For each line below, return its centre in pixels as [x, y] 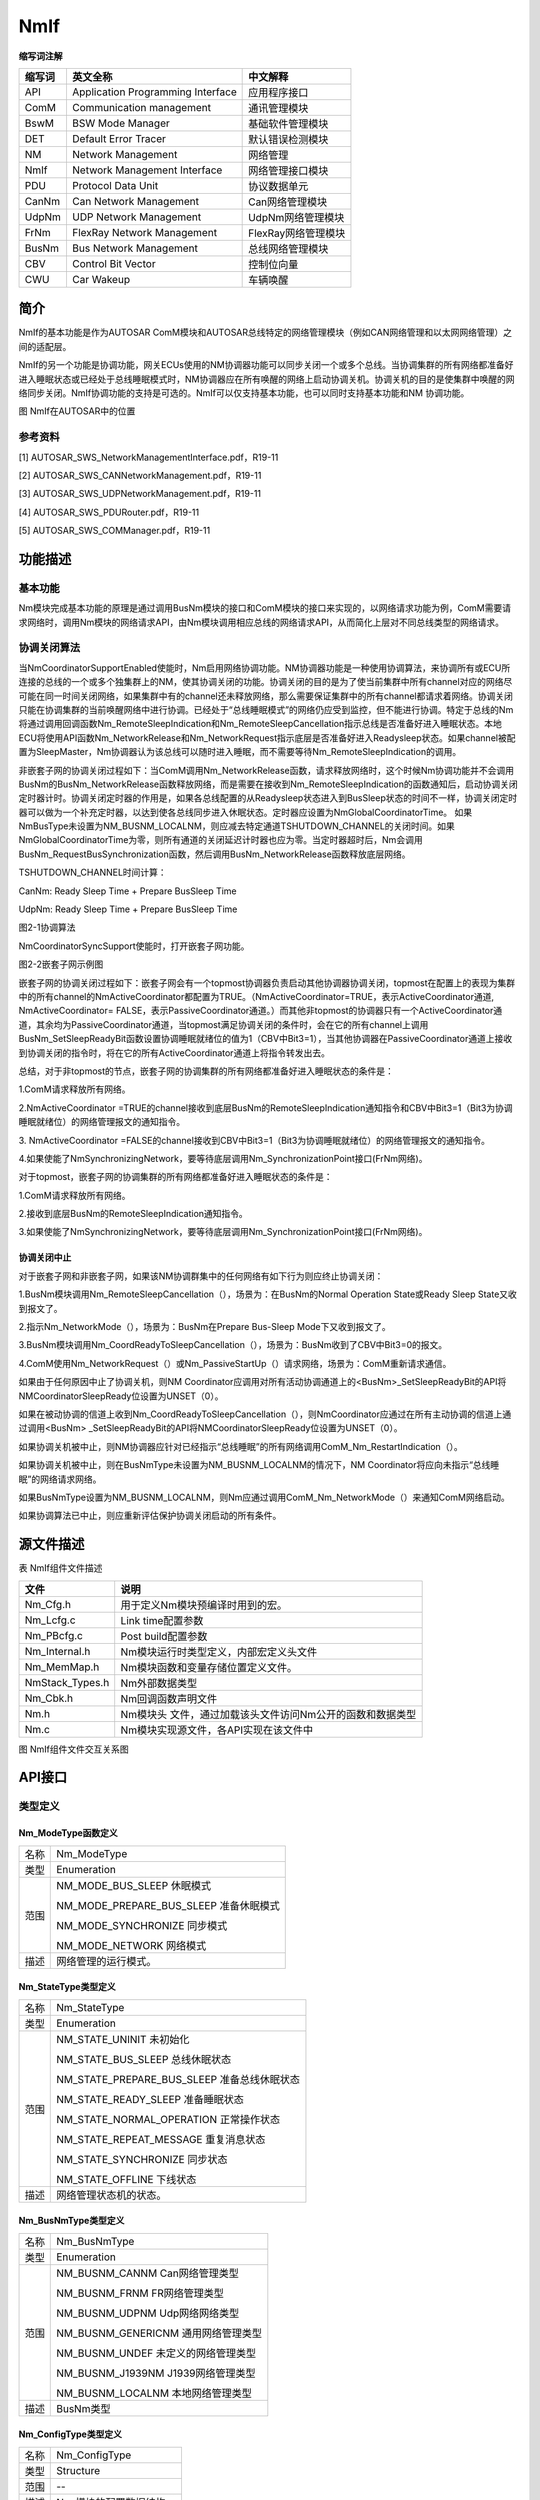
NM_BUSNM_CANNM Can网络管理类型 [147, 2273]
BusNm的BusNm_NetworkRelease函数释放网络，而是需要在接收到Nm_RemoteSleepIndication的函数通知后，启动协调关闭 [268, 784]
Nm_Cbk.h [49, 1698]
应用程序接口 [278, 92]
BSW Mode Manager [120, 123]
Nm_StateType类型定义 [67, 1987]
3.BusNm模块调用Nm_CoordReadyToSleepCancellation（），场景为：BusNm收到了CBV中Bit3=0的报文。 [233, 1345]
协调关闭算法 [49, 648]
